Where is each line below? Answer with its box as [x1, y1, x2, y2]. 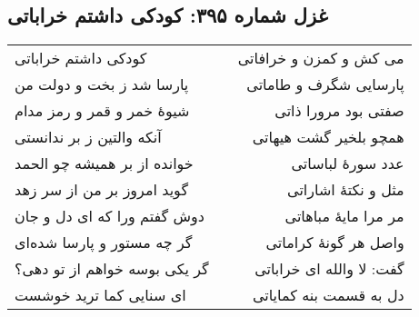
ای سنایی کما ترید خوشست [15, 284, 186, 306]
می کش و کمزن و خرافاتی [237, 47, 404, 69]
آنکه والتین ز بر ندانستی [15, 126, 162, 148]
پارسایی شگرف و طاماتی [246, 74, 404, 95]
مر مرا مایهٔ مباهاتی [284, 205, 404, 227]
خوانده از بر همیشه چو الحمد [15, 153, 194, 174]
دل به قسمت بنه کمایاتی [252, 284, 404, 306]
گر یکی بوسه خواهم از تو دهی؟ [15, 258, 209, 280]
